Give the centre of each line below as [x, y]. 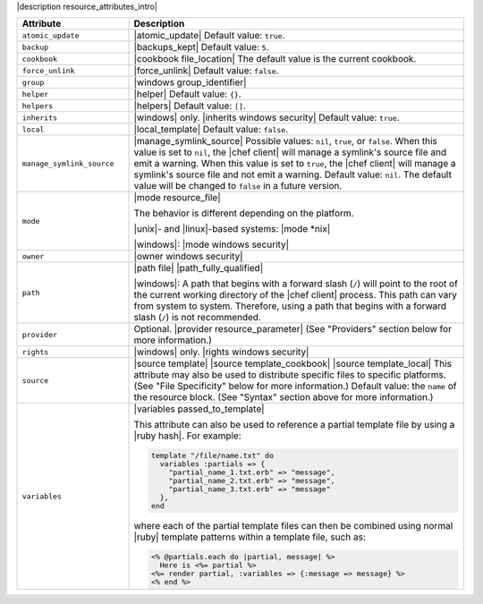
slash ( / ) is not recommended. [197, 318]
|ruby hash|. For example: [187, 436]
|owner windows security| [188, 257]
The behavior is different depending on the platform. [244, 213]
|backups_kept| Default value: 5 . [201, 47]
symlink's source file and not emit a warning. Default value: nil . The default [292, 174]
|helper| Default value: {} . [187, 94]
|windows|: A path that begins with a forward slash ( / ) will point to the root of [296, 284]
